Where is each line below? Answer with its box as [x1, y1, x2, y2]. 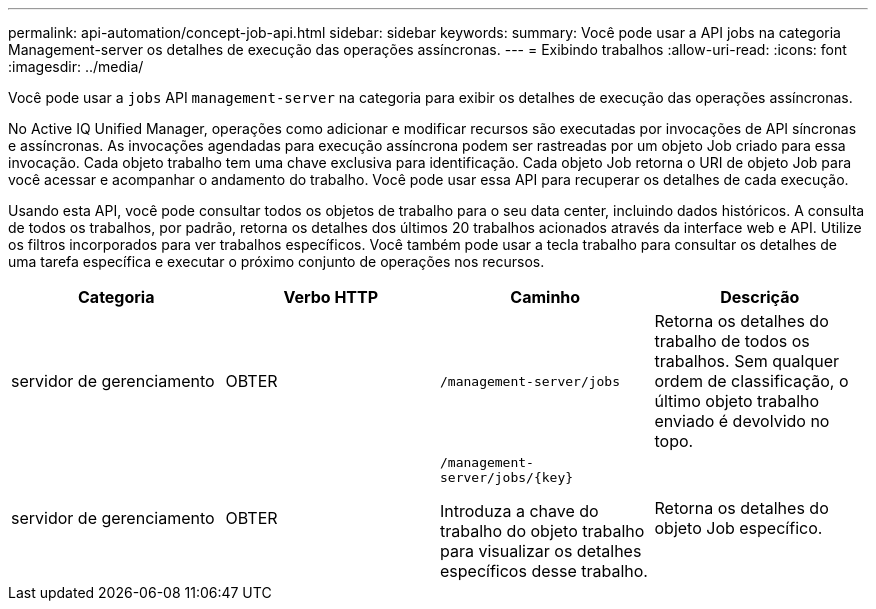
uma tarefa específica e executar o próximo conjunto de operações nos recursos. [8, 253, 545, 270]
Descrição [720, 287, 800, 307]
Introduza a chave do [440, 501, 599, 521]
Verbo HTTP [283, 287, 379, 307]
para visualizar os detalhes [440, 541, 642, 561]
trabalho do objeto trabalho [440, 521, 645, 541]
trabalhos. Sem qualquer [654, 351, 839, 371]
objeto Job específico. [654, 518, 823, 538]
